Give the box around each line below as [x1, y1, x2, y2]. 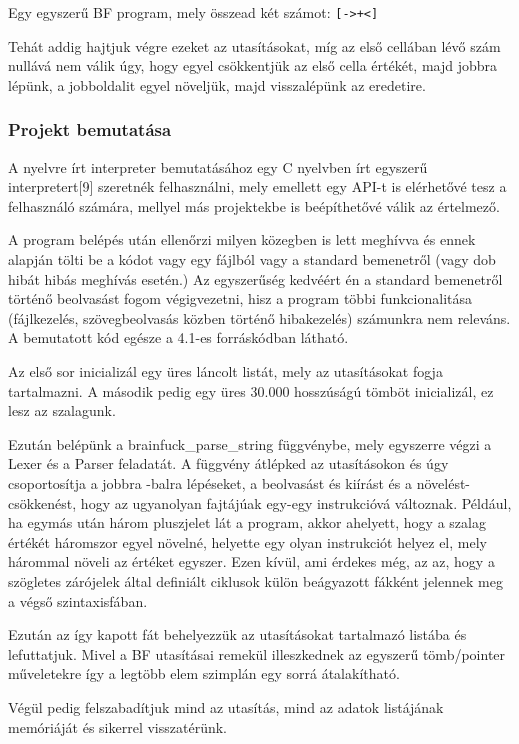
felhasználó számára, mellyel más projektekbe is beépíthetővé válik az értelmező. [8, 195, 500, 216]
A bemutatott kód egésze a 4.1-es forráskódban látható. [8, 327, 349, 348]
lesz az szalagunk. [8, 400, 116, 421]
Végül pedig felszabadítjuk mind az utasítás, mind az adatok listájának [8, 696, 444, 717]
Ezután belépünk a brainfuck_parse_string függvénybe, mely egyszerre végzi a [8, 433, 492, 454]
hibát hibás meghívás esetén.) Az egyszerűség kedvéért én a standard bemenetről [8, 268, 503, 289]
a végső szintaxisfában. [8, 590, 148, 611]
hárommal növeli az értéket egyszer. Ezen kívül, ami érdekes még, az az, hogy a [8, 551, 495, 572]
